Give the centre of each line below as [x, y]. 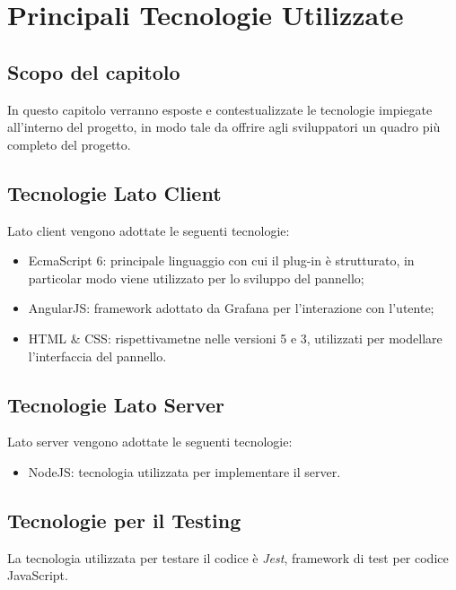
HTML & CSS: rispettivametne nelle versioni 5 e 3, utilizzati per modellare [235, 338]
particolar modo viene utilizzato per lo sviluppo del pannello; [196, 278]
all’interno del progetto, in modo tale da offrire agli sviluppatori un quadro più [224, 127]
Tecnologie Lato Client [114, 192]
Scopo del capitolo [94, 71]
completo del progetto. [69, 144]
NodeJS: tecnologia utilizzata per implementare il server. [184, 471]
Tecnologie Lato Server [116, 404]
